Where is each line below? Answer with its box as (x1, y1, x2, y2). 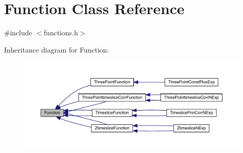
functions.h (44, 27, 78, 38)
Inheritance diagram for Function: (4, 44, 109, 55)
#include (4, 27, 32, 38)
